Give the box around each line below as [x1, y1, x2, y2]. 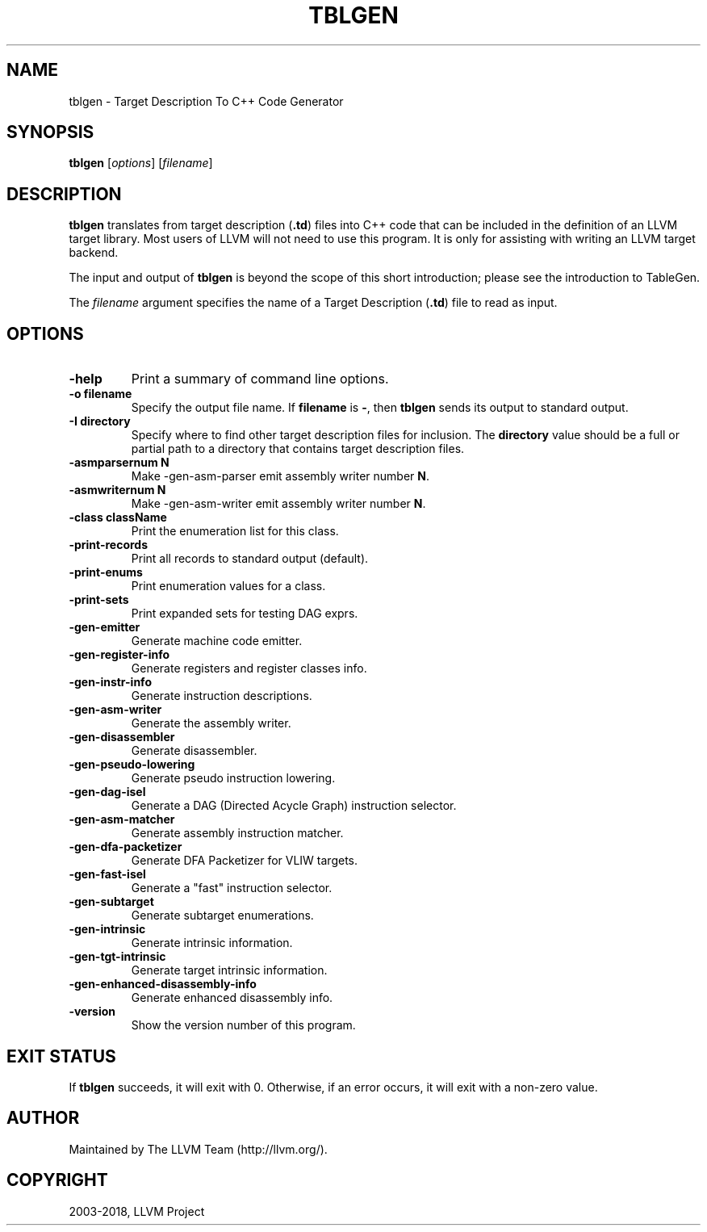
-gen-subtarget [69, 895, 154, 909]
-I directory [69, 414, 131, 429]
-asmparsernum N [69, 455, 169, 470]
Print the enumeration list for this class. [131, 524, 339, 538]
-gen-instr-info [69, 675, 152, 689]
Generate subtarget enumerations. [131, 908, 314, 923]
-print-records [69, 538, 149, 552]
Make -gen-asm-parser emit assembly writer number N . [131, 469, 430, 484]
